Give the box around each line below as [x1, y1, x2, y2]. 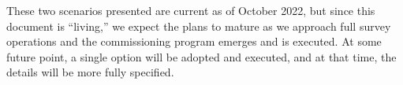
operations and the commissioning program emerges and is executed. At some [6, 33, 382, 50]
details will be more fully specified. [6, 64, 174, 80]
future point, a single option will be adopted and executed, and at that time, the [6, 48, 397, 65]
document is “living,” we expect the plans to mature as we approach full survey [6, 17, 391, 34]
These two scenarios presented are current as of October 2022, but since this [6, 2, 375, 18]
